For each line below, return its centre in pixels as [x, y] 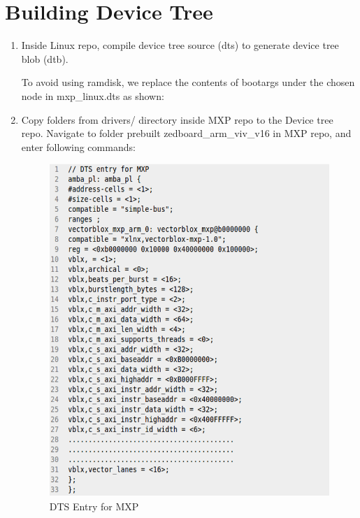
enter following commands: [78, 146]
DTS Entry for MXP [94, 506]
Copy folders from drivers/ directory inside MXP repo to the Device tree [177, 119]
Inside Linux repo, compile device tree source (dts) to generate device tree [180, 45]
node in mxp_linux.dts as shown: [93, 95]
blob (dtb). [45, 58]
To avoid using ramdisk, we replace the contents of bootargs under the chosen [188, 82]
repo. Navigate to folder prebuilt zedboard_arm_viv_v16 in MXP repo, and [186, 133]
